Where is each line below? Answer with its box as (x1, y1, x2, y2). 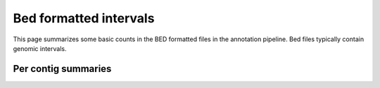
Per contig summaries (13, 63, 112, 75)
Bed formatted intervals (13, 10, 155, 26)
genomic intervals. (13, 44, 67, 52)
